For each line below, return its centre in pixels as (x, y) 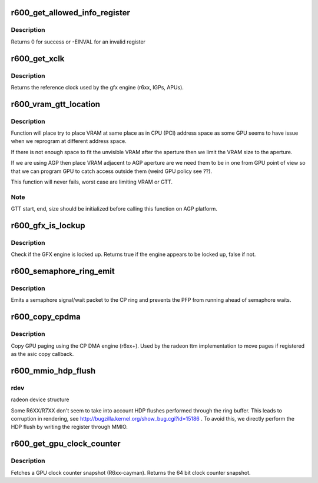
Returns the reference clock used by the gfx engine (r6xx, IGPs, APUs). (97, 87)
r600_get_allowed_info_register (71, 13)
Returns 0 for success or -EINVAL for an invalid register (78, 42)
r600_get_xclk (38, 59)
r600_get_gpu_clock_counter (66, 444)
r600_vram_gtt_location (55, 104)
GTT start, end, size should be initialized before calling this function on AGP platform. (114, 209)
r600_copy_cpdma (46, 317)
